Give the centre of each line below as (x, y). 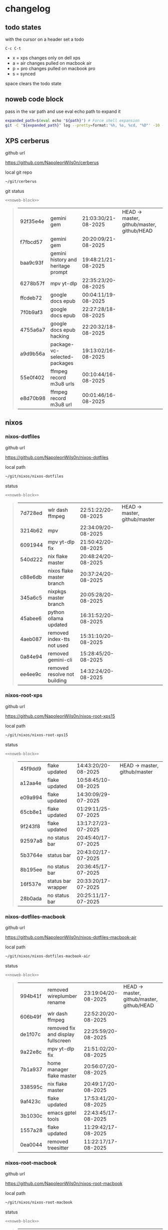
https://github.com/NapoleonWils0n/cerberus (52, 163)
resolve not (61, 674)
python (56, 612)
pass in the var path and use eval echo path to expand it (63, 111)
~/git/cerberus (21, 182)
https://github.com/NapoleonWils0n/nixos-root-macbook (64, 1183)
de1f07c (30, 1034)
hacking (60, 336)
